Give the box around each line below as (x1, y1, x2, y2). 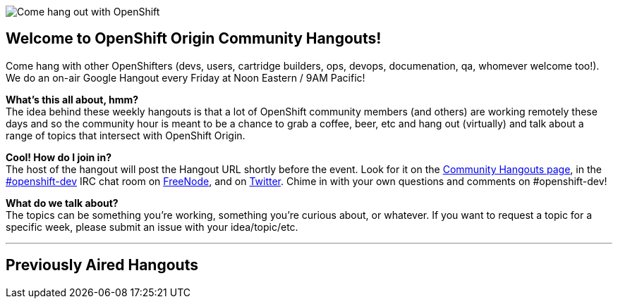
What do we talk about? (6, 196, 119, 209)
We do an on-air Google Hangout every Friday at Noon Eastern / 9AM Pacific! (6, 71, 365, 84)
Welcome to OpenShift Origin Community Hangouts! (6, 30, 382, 48)
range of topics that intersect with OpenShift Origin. (6, 129, 246, 141)
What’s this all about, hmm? (6, 93, 139, 106)
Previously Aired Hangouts (6, 256, 198, 274)
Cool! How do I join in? (6, 151, 111, 163)
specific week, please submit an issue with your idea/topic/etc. (6, 220, 298, 233)
